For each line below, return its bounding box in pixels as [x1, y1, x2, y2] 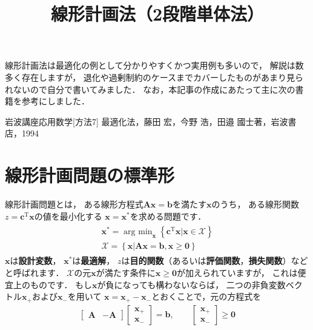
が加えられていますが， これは [177, 266, 298, 278]
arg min [124, 227, 153, 237]
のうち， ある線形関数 [211, 198, 300, 210]
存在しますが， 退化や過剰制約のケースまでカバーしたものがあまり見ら [21, 70, 304, 83]
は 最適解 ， [72, 254, 115, 267]
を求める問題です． [130, 209, 206, 222]
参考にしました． [21, 95, 90, 107]
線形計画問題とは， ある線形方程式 [5, 198, 143, 210]
